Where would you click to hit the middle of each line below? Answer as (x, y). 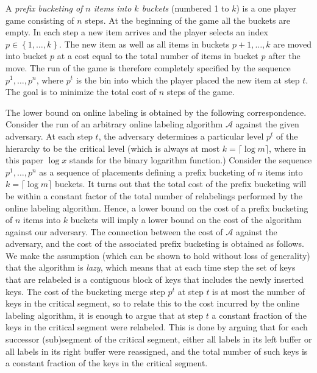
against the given (267, 124)
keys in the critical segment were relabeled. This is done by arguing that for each (157, 327)
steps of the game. (201, 92)
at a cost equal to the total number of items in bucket (158, 56)
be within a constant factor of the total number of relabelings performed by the (154, 195)
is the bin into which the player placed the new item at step (188, 80)
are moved (292, 44)
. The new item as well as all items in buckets (144, 44)
